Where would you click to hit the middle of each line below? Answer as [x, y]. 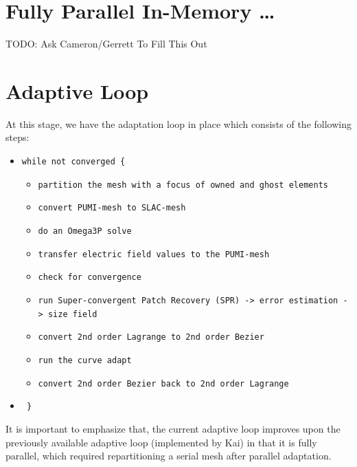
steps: [18, 137]
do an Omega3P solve [85, 231]
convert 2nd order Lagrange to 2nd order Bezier [151, 337]
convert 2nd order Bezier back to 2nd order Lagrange [163, 383]
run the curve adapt [85, 360]
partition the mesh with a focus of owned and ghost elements [183, 185]
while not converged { [73, 162]
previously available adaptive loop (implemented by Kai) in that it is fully [161, 442]
